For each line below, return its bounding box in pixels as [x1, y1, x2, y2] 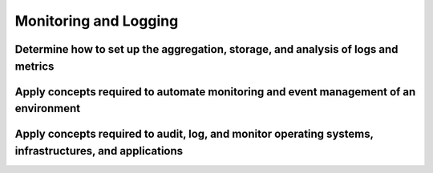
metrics [14, 59, 55, 73]
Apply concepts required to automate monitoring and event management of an [14, 85, 416, 99]
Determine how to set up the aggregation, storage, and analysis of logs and [14, 42, 399, 56]
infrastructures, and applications [14, 144, 184, 158]
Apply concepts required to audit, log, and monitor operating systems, [14, 127, 374, 141]
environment [14, 102, 80, 115]
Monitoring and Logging [14, 12, 179, 30]
